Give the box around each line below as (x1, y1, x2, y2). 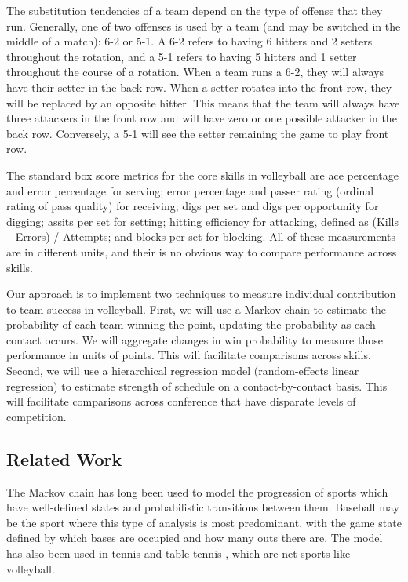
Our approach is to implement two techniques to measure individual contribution (6, 286, 396, 302)
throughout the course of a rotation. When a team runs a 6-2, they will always (6, 64, 384, 80)
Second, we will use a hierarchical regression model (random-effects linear (6, 362, 359, 379)
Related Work (6, 446, 122, 471)
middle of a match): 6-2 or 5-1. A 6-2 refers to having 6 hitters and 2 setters (6, 33, 373, 49)
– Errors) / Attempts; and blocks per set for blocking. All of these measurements (6, 228, 395, 245)
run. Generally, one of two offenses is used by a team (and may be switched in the (6, 17, 401, 34)
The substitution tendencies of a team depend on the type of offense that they (6, 2, 383, 18)
